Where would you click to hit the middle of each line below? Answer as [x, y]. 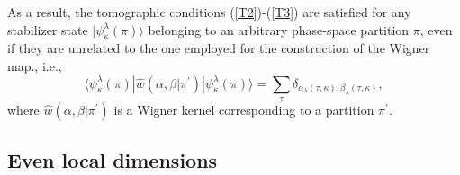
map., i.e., [35, 65]
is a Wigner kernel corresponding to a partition [244, 109]
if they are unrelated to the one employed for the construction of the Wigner [219, 48]
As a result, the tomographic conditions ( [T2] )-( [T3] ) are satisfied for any [209, 12]
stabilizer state [48, 29]
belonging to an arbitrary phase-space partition [279, 29]
